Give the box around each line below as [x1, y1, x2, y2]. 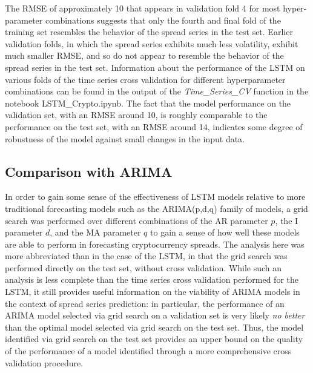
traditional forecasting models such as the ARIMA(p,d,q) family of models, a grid [5, 202, 308, 214]
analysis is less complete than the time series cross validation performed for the [5, 273, 299, 286]
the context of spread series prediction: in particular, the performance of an [5, 297, 285, 309]
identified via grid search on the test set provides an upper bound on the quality [5, 332, 303, 345]
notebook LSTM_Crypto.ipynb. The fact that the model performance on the [5, 96, 291, 109]
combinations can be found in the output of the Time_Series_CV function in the [5, 85, 309, 97]
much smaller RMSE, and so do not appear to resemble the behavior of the [5, 49, 284, 62]
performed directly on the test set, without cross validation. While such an [5, 261, 282, 274]
